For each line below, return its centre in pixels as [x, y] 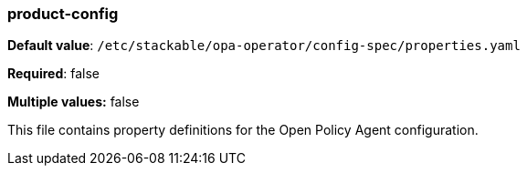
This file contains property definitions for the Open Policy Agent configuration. [243, 130]
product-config [63, 14]
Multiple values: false [74, 102]
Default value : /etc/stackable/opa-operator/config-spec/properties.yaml [264, 46]
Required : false [53, 74]
